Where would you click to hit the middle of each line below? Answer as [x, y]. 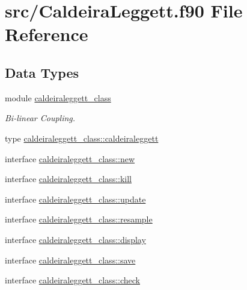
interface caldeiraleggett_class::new [70, 158]
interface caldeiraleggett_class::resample [79, 219]
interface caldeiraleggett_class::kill [69, 179]
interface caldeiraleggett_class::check [72, 280]
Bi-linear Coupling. [40, 118]
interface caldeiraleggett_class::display [75, 239]
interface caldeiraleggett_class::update [75, 199]
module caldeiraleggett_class [58, 97]
